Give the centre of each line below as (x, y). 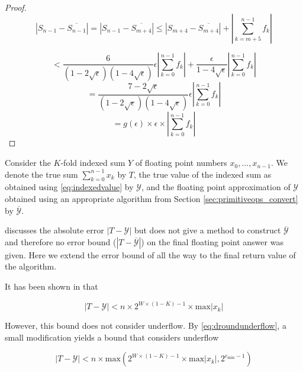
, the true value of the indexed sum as (203, 174)
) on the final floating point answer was (212, 241)
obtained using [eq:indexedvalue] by (69, 187)
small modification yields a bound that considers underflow (112, 337)
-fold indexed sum (93, 163)
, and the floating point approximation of (216, 187)
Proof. (16, 7)
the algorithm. (31, 266)
